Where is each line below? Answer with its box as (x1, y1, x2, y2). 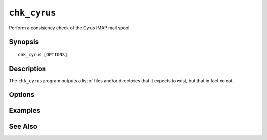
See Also (9, 122, 37, 131)
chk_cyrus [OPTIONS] (18, 52, 68, 57)
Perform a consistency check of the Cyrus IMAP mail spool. (9, 25, 131, 31)
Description (9, 64, 46, 73)
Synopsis (9, 38, 39, 46)
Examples (9, 106, 41, 115)
